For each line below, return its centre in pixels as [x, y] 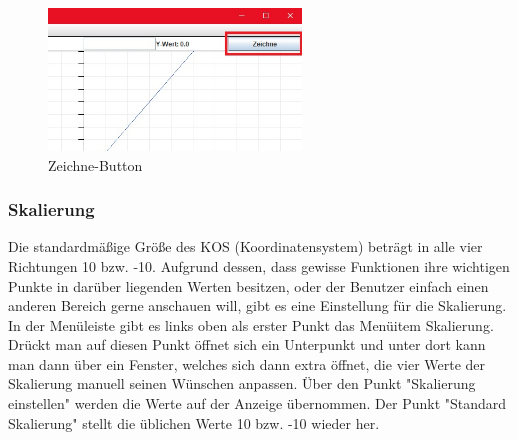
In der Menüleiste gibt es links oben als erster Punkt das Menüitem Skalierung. [251, 324]
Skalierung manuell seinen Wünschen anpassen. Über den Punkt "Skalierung [242, 383]
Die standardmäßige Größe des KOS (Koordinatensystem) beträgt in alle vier [245, 246]
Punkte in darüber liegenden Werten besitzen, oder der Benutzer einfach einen [248, 285]
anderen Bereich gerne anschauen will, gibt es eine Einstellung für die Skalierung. [257, 305]
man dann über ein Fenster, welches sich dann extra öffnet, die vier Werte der [247, 363]
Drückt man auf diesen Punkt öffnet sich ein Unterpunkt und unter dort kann [247, 344]
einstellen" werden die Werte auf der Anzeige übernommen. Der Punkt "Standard [257, 403]
